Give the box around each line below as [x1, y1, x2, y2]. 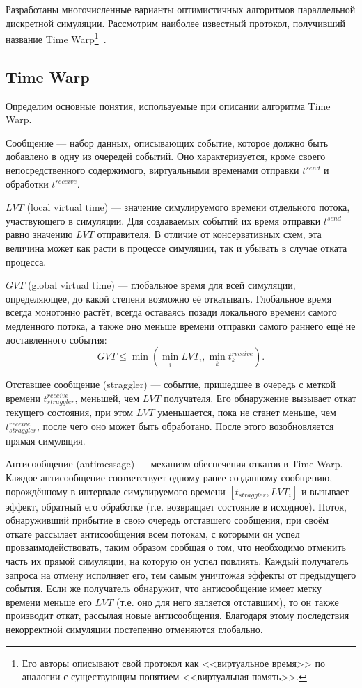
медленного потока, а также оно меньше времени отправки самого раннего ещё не [6, 318, 356, 333]
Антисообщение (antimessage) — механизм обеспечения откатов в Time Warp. [6, 456, 343, 471]
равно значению [6, 227, 73, 241]
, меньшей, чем [74, 390, 140, 405]
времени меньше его [6, 594, 92, 609]
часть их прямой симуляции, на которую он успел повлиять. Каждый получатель [6, 553, 349, 568]
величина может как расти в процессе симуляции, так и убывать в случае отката [6, 240, 347, 255]
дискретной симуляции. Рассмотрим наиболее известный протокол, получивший [6, 15, 346, 30]
